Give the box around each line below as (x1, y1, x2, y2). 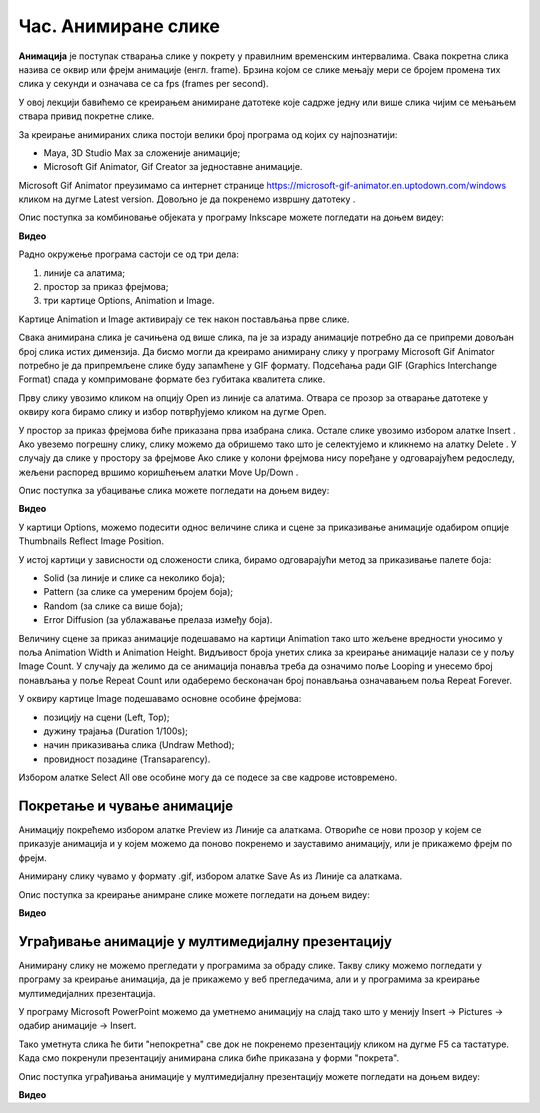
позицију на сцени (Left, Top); (43, 711, 170, 723)
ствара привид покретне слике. (18, 110, 155, 122)
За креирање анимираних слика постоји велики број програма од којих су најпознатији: (18, 128, 398, 140)
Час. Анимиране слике (18, 15, 220, 37)
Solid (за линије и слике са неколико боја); (43, 572, 225, 584)
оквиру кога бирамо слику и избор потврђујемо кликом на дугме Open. (18, 406, 327, 418)
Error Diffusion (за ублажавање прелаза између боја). (43, 614, 273, 626)
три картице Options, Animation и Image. (43, 295, 215, 307)
